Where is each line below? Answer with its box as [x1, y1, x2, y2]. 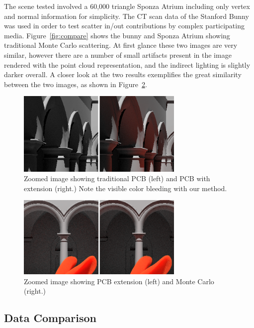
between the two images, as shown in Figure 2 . [4, 79, 147, 89]
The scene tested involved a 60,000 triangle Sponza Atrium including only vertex [4, 1, 250, 11]
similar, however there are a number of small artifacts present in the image [4, 49, 232, 60]
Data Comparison [4, 310, 96, 326]
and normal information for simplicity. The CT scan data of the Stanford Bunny [4, 10, 249, 21]
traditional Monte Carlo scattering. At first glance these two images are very [4, 40, 238, 50]
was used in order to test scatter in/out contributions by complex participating [4, 20, 245, 31]
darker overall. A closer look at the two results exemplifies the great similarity [4, 69, 242, 80]
